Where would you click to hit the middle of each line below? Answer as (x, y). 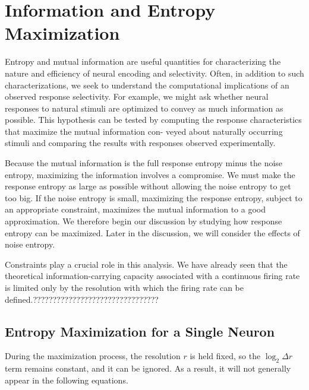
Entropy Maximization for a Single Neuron (140, 331)
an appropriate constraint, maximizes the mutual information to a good (135, 209)
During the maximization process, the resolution (93, 356)
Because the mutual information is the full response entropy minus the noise (144, 163)
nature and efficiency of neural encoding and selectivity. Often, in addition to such (154, 73)
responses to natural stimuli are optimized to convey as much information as (144, 108)
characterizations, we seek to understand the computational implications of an (147, 85)
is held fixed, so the (225, 356)
